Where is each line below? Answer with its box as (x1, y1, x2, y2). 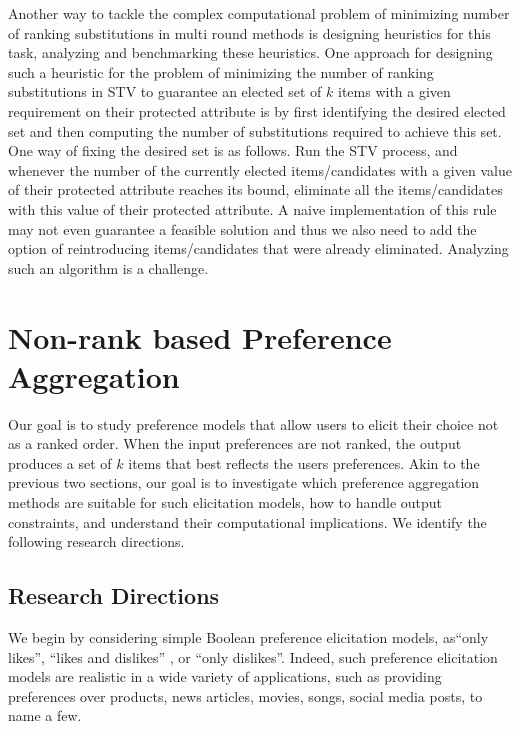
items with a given (338, 81, 451, 102)
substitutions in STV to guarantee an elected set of (8, 81, 322, 102)
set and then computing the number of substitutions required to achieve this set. (8, 120, 502, 141)
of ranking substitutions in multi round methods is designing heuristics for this (8, 22, 491, 43)
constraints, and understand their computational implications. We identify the (8, 511, 487, 532)
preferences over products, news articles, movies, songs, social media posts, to (8, 685, 483, 706)
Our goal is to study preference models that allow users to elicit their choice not (8, 413, 499, 434)
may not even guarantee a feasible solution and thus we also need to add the (8, 218, 477, 239)
